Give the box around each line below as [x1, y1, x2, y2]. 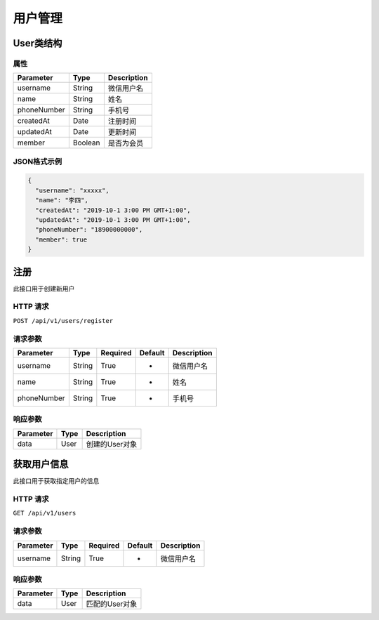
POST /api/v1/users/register [13, 317, 114, 324]
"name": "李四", [35, 197, 89, 204]
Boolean [72, 138, 100, 147]
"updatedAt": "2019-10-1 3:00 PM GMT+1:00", [35, 216, 191, 224]
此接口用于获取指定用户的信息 [13, 477, 100, 485]
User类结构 [13, 37, 62, 49]
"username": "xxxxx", [35, 186, 110, 194]
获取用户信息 [13, 459, 69, 470]
